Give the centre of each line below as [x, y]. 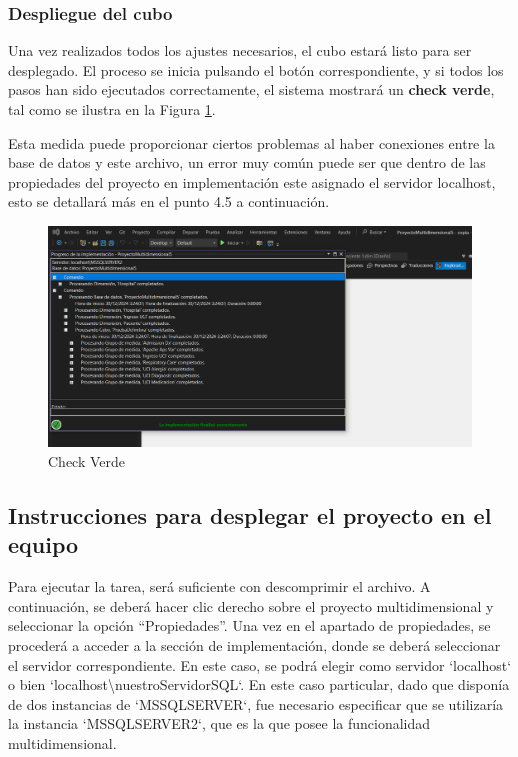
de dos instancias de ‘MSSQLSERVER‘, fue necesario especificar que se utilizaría [256, 703]
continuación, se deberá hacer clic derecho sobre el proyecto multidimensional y [251, 605]
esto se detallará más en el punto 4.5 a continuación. [169, 201]
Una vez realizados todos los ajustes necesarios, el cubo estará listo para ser [240, 50]
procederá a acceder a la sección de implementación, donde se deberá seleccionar [254, 645]
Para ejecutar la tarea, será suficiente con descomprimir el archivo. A [219, 586]
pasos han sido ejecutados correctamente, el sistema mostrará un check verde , [251, 89]
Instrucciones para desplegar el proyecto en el [250, 515]
